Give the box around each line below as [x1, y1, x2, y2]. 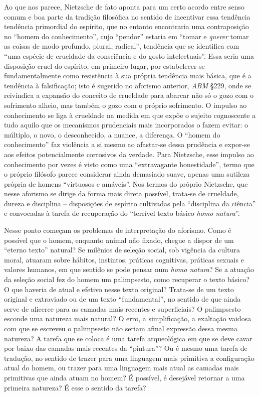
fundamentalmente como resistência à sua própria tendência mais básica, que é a [4, 70, 251, 81]
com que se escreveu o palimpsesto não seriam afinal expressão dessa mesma [4, 323, 237, 333]
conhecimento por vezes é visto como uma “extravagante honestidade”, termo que [4, 159, 254, 169]
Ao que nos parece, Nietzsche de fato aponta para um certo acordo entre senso [4, 2, 244, 12]
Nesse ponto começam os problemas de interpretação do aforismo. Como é [4, 225, 231, 235]
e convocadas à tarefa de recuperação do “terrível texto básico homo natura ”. [4, 208, 240, 218]
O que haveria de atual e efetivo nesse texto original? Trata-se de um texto [4, 284, 234, 294]
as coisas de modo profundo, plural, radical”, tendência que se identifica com [4, 41, 239, 51]
